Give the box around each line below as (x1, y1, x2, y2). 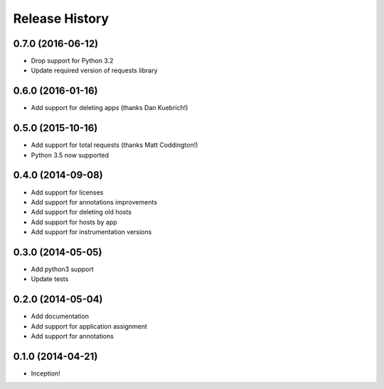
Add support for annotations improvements (31, 197, 158, 206)
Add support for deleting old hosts (31, 208, 132, 217)
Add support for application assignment (31, 322, 147, 330)
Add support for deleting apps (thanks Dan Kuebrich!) (31, 104, 188, 112)
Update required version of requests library (31, 66, 158, 75)
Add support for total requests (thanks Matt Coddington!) (31, 141, 198, 149)
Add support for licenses (31, 188, 104, 197)
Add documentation (31, 312, 89, 321)
